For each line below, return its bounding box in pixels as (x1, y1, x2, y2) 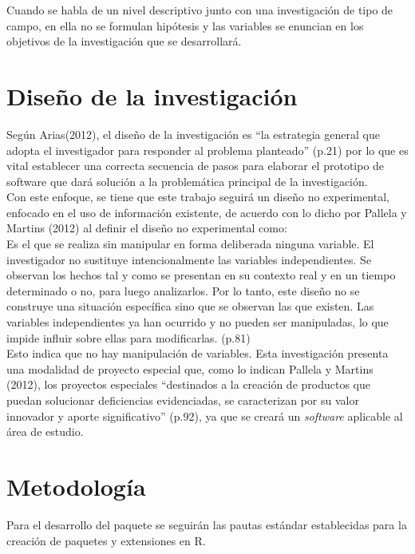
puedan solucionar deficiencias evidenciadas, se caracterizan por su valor (6, 392, 359, 408)
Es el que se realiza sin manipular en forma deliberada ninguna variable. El (6, 235, 374, 252)
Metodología (6, 469, 146, 502)
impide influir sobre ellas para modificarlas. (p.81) (6, 329, 251, 346)
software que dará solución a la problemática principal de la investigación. (6, 172, 368, 189)
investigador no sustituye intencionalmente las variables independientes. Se (6, 251, 372, 267)
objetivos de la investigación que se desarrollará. (6, 33, 242, 49)
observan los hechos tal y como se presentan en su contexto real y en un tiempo (6, 267, 396, 283)
